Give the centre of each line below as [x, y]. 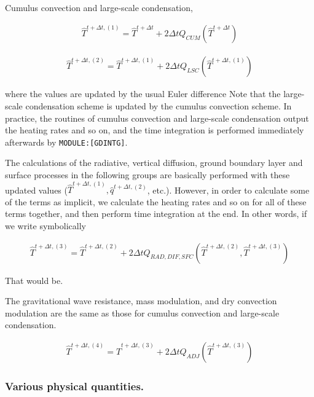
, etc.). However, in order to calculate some [228, 190]
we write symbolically [45, 225]
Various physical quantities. [75, 386]
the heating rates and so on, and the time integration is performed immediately [155, 130]
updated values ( [36, 190]
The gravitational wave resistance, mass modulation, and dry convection [141, 301]
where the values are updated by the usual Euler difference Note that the [143, 94]
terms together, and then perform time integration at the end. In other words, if [156, 214]
